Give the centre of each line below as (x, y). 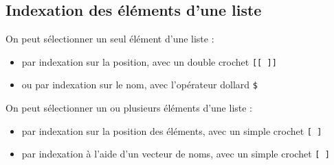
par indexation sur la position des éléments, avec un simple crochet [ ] (172, 130)
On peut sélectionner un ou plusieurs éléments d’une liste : (129, 108)
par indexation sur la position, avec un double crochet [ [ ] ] (149, 61)
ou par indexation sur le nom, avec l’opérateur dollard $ (140, 85)
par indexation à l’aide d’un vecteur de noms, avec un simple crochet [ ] (176, 154)
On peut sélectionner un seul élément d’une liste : (110, 39)
